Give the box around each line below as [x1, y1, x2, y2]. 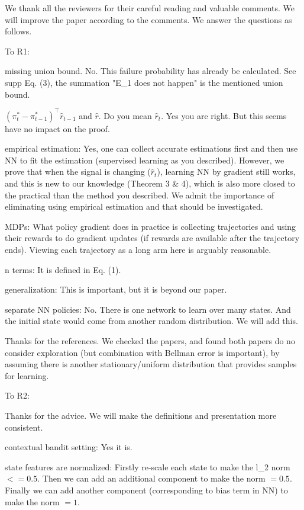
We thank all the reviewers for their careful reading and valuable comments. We [5, 2, 295, 14]
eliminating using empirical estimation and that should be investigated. [5, 200, 263, 213]
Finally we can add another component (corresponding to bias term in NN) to [5, 483, 288, 496]
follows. [5, 25, 32, 37]
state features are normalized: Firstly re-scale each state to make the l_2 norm [5, 460, 290, 473]
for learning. [5, 369, 49, 381]
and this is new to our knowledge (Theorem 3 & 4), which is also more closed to [5, 177, 295, 190]
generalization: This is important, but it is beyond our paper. [5, 283, 227, 296]
